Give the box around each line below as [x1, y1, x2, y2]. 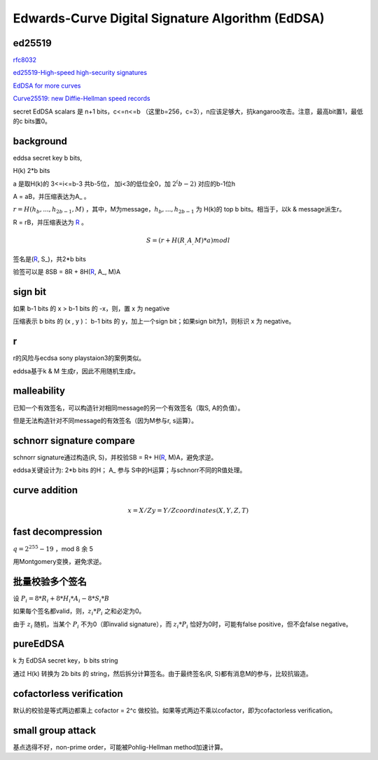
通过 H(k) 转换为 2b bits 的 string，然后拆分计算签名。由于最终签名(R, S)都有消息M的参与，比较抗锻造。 [13, 669, 313, 677]
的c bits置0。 [13, 117, 52, 125]
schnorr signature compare [13, 434, 136, 446]
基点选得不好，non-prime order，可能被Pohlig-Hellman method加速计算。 [13, 742, 227, 751]
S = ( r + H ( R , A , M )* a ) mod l [146, 237, 230, 246]
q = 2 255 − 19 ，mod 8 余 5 [13, 544, 94, 553]
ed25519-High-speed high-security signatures [13, 69, 147, 77]
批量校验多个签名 [13, 575, 87, 588]
